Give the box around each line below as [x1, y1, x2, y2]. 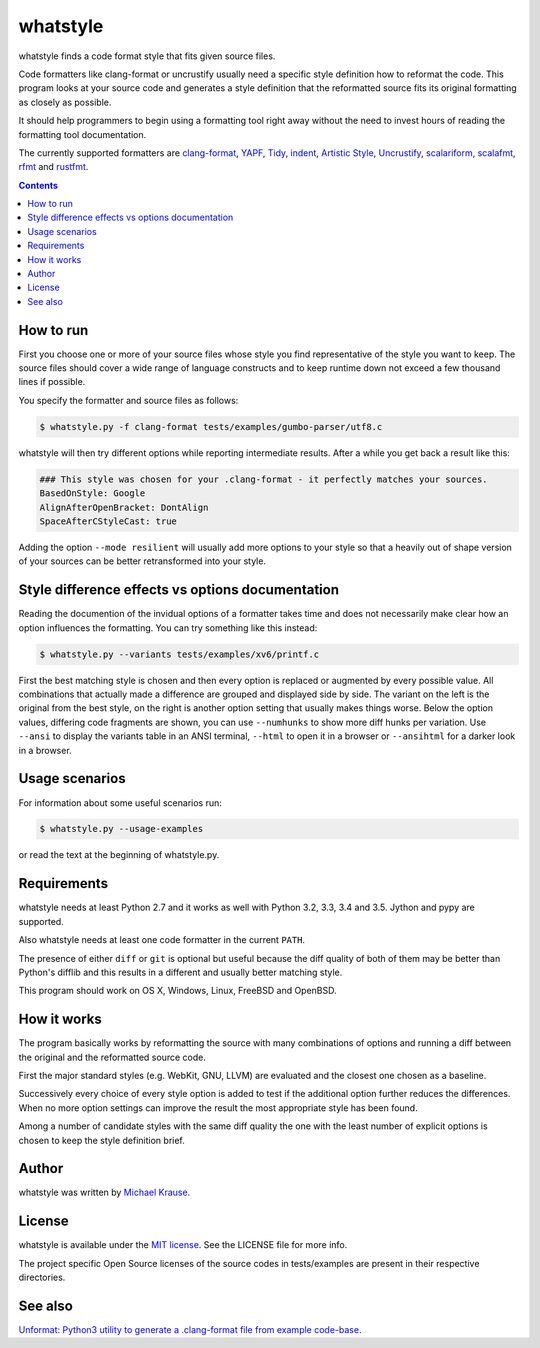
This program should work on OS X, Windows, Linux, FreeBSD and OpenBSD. [18, 985, 337, 997]
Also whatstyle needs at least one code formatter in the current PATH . [18, 934, 305, 946]
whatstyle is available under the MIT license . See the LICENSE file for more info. [18, 1239, 348, 1251]
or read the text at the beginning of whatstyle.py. [18, 849, 220, 861]
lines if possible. [18, 376, 86, 388]
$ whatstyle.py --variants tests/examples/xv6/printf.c [39, 648, 320, 660]
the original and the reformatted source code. [18, 1051, 207, 1063]
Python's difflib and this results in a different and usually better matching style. [18, 966, 343, 978]
